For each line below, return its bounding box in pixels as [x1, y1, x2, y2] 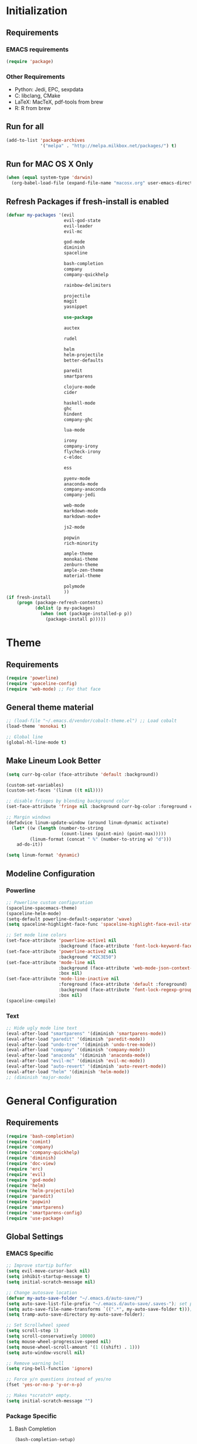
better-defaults [63, 357, 104, 363]
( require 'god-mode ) [6, 1177, 57, 1183]
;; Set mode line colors [6, 932, 67, 938]
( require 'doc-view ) [6, 1161, 57, 1167]
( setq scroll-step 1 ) [6, 1328, 59, 1334]
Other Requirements [6, 72, 66, 81]
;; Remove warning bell [6, 1360, 64, 1366]
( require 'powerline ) [6, 675, 59, 681]
